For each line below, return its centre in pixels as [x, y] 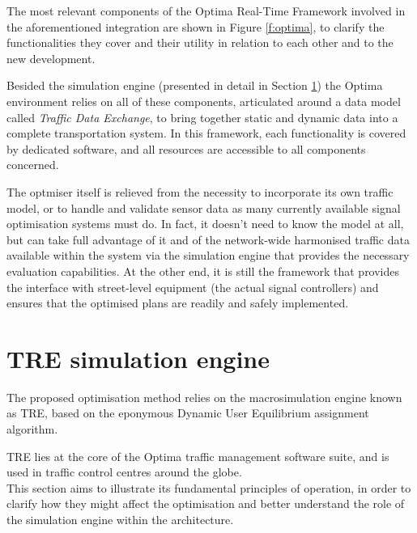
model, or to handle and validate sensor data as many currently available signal [204, 207]
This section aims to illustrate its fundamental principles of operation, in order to [209, 487]
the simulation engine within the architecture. [120, 519]
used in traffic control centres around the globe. [124, 472]
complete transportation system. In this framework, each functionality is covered [206, 133]
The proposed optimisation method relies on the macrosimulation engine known [204, 397]
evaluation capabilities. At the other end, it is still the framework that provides [203, 271]
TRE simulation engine [138, 358]
